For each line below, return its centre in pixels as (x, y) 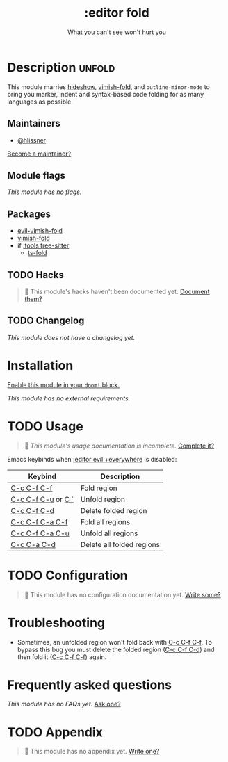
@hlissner (32, 140)
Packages (29, 214)
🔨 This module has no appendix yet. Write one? (92, 752)
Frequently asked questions (90, 684)
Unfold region (103, 499)
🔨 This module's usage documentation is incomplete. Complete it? (119, 446)
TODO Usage (45, 426)
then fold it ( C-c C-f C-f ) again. (62, 657)
